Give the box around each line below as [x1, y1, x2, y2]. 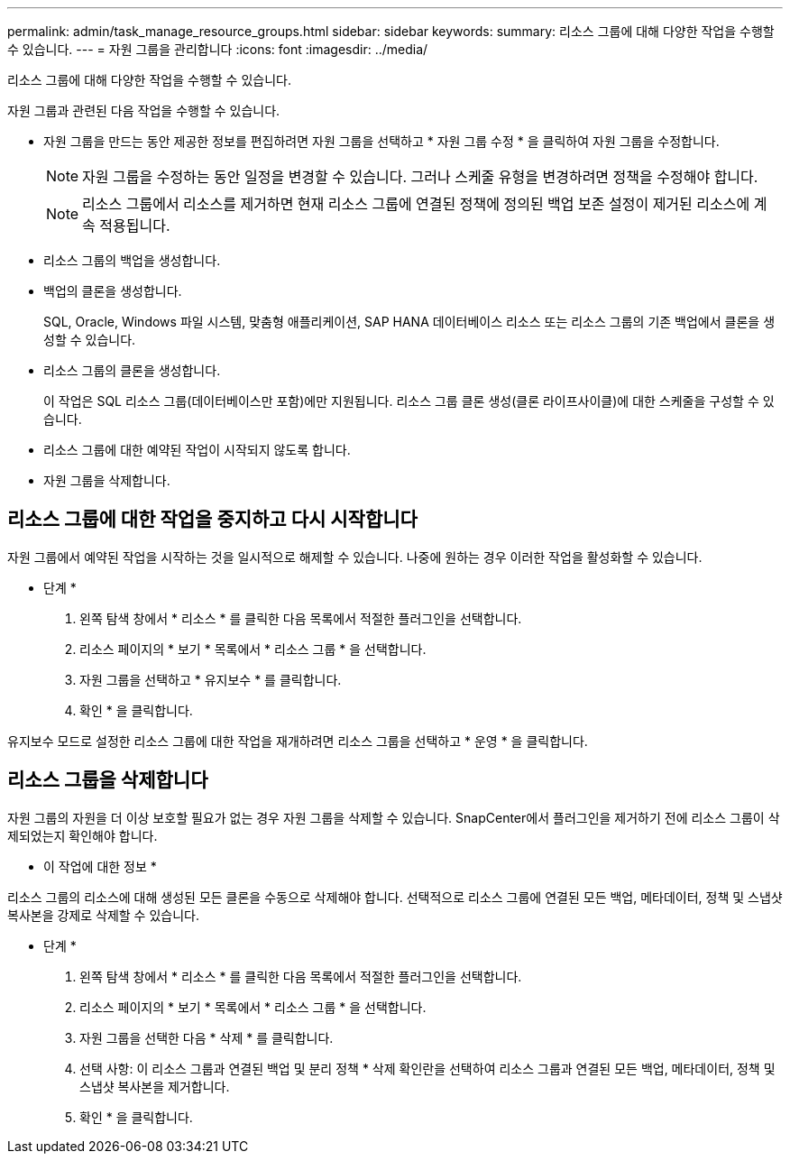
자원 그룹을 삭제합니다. [43, 473, 170, 488]
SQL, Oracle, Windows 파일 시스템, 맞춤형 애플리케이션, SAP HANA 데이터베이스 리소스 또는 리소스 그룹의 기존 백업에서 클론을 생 [43, 314, 776, 329]
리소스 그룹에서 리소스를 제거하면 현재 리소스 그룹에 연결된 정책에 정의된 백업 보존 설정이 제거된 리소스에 [82, 195, 750, 213]
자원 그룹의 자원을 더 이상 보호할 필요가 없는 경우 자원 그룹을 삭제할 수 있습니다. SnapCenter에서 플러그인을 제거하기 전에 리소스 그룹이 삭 [7, 809, 780, 825]
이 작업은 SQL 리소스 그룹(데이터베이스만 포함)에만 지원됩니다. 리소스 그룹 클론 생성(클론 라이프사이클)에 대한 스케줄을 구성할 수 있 [43, 393, 775, 409]
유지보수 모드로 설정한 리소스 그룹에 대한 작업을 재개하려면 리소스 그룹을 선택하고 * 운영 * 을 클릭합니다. [7, 733, 588, 749]
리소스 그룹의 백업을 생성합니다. [43, 253, 221, 268]
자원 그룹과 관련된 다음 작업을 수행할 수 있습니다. [7, 103, 280, 118]
